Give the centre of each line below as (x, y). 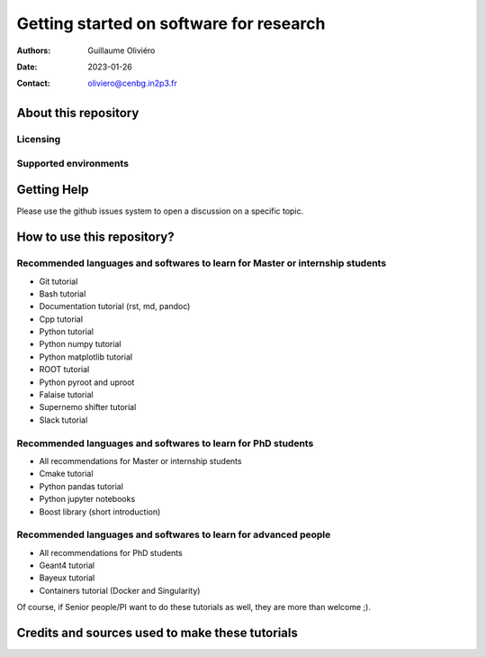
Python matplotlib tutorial (86, 357)
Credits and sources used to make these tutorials (157, 633)
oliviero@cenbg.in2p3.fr (132, 83)
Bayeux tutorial (67, 578)
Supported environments (73, 163)
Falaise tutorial (66, 395)
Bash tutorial (63, 294)
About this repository (78, 113)
